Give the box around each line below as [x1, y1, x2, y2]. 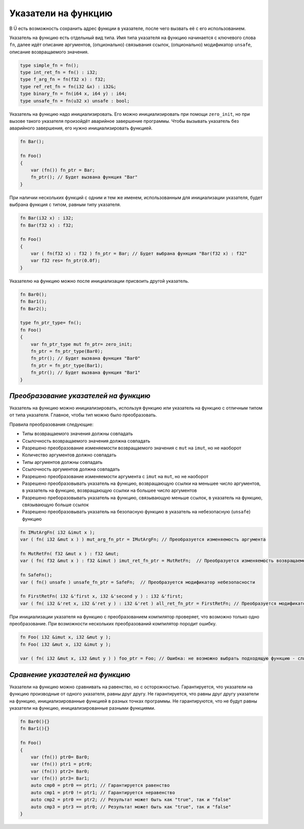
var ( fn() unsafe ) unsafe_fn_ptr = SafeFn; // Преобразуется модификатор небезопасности [20, 579, 255, 585]
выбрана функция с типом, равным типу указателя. [9, 202, 121, 208]
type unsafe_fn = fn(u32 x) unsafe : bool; [20, 98, 130, 104]
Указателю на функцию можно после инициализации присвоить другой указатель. [9, 278, 189, 284]
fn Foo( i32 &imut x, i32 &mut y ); [20, 635, 111, 640]
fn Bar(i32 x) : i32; [20, 215, 74, 221]
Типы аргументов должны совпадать [22, 459, 103, 465]
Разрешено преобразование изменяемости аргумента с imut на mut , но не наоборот [22, 473, 209, 479]
